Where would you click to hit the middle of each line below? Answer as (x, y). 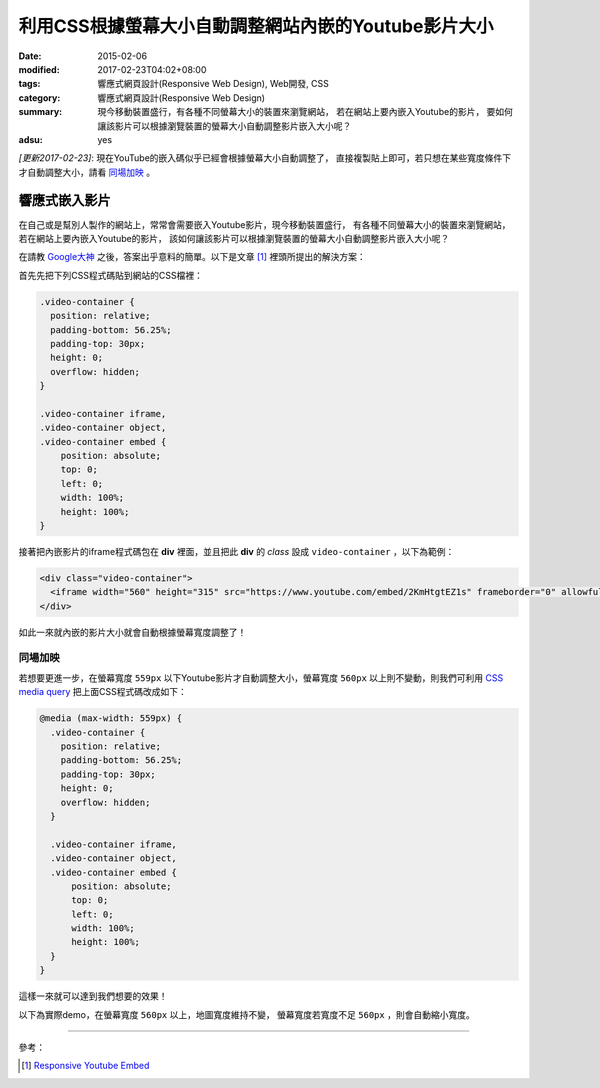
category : (39, 97)
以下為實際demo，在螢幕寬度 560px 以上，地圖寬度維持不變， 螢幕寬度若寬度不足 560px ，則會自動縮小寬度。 (246, 1014)
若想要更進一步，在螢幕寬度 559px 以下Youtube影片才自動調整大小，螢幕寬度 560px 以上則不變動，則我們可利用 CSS (261, 677)
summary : (40, 112)
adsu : (31, 139)
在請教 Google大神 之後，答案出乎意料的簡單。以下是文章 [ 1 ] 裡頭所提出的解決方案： (192, 257)
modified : (39, 69)
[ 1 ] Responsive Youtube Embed (85, 1066)
